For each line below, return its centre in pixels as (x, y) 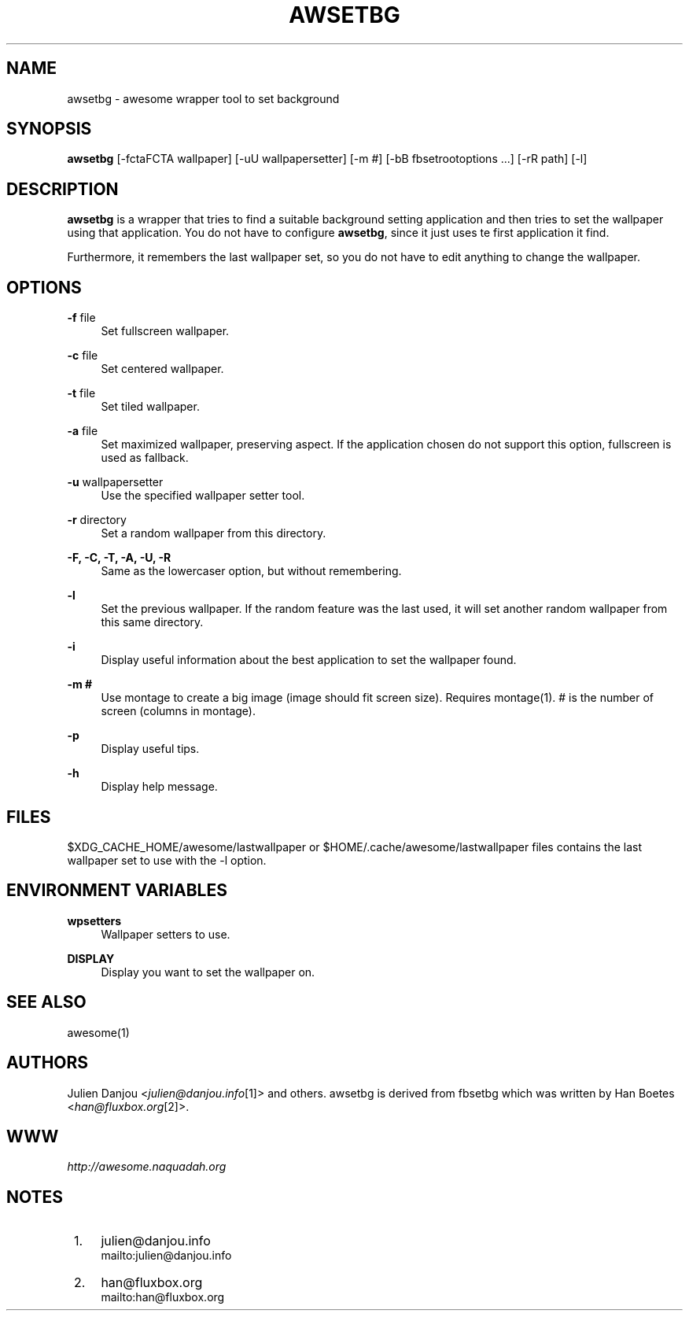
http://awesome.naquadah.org (147, 1167)
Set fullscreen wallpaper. (165, 331)
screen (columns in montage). (178, 711)
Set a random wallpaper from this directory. (214, 533)
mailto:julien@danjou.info (166, 1256)
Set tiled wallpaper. (150, 407)
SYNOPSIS (49, 129)
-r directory (97, 520)
